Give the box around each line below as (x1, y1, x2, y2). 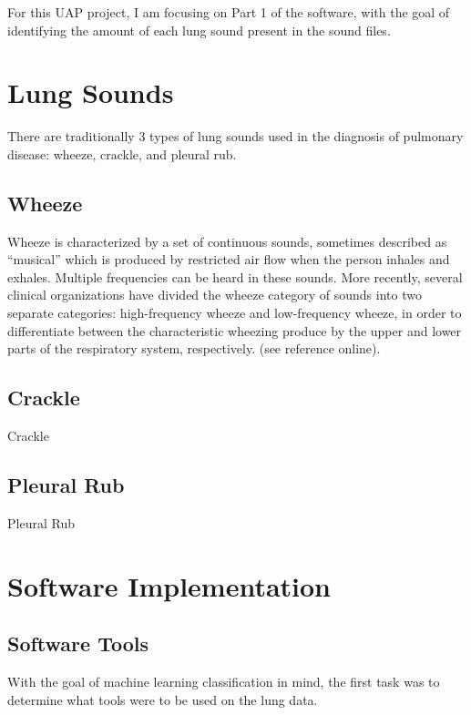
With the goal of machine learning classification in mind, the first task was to (7, 672, 440, 691)
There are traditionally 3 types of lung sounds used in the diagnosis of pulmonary (7, 127, 464, 146)
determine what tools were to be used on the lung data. (7, 689, 318, 709)
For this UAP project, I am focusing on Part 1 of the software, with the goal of (7, 3, 450, 21)
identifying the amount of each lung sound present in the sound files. (7, 20, 391, 39)
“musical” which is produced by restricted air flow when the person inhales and (7, 250, 450, 269)
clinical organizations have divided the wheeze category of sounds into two (7, 285, 422, 304)
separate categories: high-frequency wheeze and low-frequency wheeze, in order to (7, 303, 462, 322)
